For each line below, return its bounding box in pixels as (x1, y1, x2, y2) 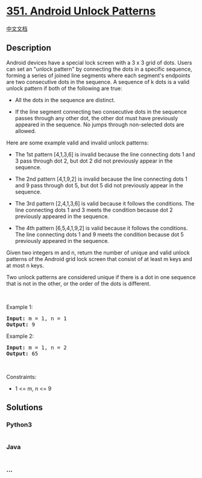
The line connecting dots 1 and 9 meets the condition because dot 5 (14, 231, 184, 238)
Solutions (6, 402, 43, 413)
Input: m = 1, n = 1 (6, 315, 68, 321)
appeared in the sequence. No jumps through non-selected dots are (14, 121, 185, 128)
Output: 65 (6, 350, 39, 357)
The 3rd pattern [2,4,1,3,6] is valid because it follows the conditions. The (14, 199, 195, 207)
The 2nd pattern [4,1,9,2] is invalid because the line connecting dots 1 (14, 175, 188, 182)
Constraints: (6, 373, 37, 380)
